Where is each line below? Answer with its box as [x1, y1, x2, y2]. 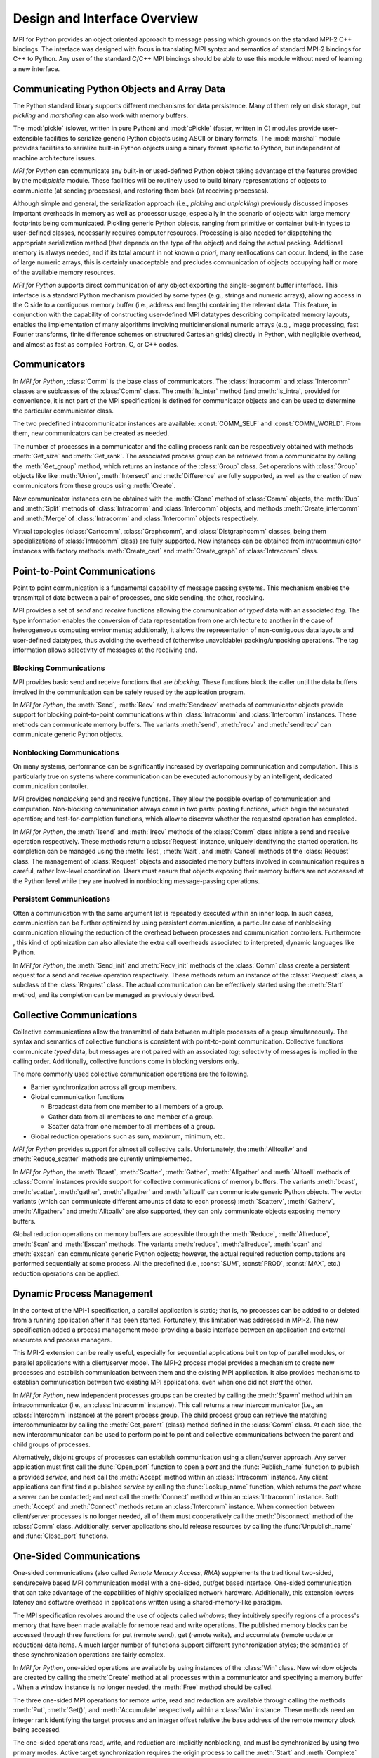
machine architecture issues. [13, 153, 97, 162]
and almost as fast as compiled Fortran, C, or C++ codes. [13, 340, 179, 348]
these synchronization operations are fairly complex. [13, 1650, 165, 1659]
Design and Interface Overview [13, 11, 199, 26]
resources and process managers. [13, 1335, 112, 1344]
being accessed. [13, 1725, 61, 1733]
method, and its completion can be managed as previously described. [13, 990, 215, 999]
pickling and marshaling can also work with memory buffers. [13, 111, 189, 120]
